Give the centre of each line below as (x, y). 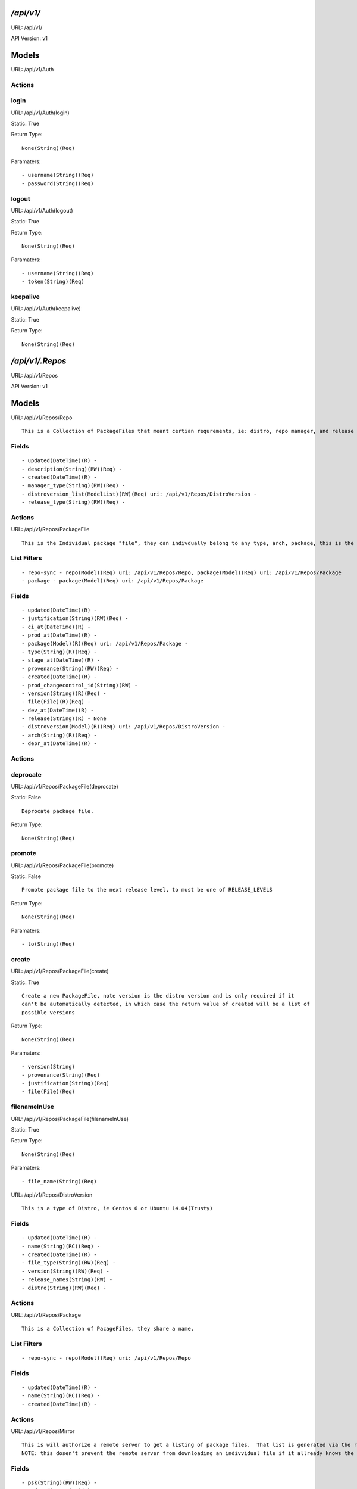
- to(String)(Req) (48, 944)
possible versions (48, 1012)
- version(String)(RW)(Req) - (66, 1271)
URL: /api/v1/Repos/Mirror (43, 1431)
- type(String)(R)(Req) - (59, 652)
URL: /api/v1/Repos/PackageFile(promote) (62, 865)
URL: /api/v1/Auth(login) (40, 113)
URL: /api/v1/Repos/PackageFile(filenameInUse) (70, 1119)
